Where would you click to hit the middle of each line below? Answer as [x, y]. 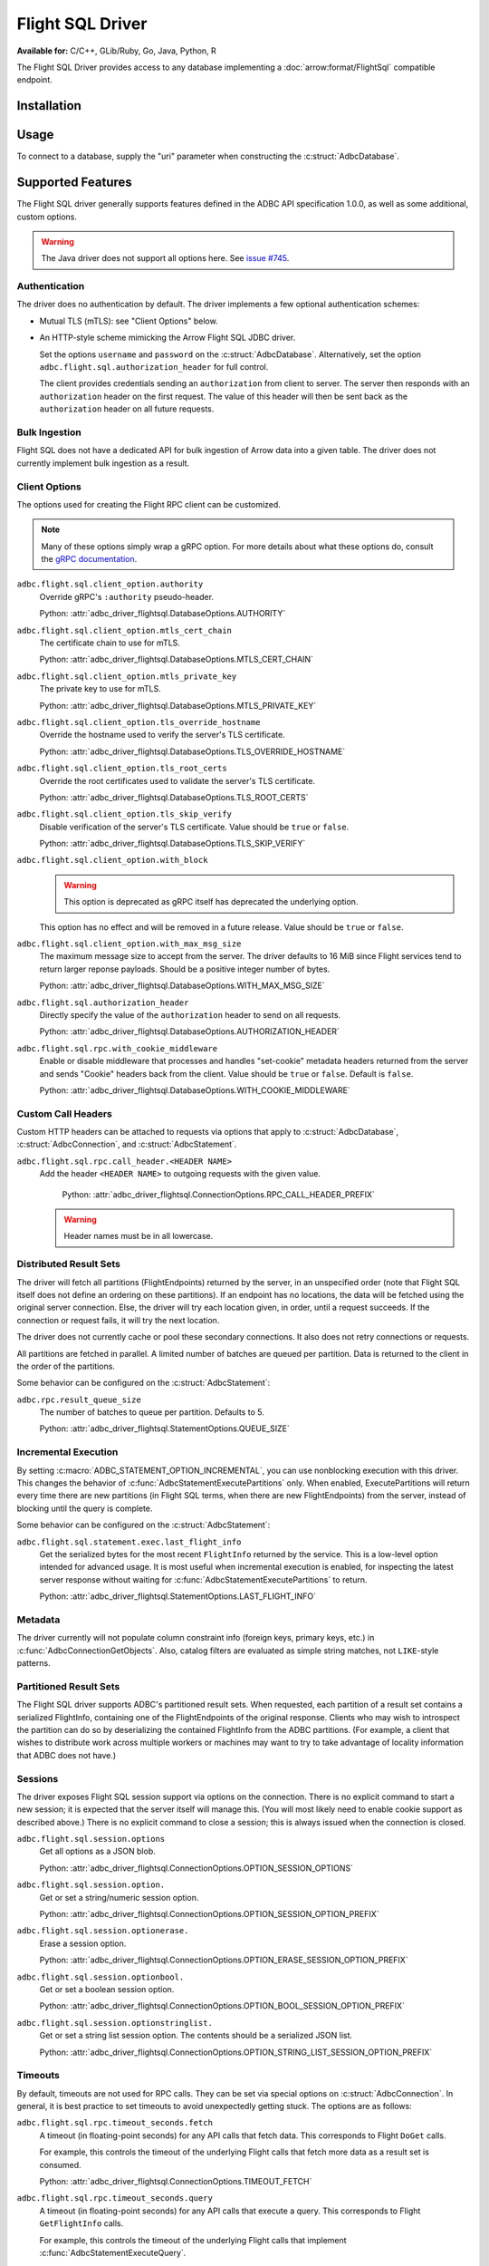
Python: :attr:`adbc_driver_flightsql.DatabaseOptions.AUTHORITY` [163, 614]
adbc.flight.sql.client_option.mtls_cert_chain [125, 630]
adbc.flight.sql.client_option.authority [110, 584]
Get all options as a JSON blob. [97, 1851]
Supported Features [75, 183]
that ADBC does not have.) [67, 1755]
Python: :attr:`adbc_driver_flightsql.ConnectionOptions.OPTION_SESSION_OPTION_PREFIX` [209, 1914]
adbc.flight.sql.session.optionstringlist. [115, 2023]
